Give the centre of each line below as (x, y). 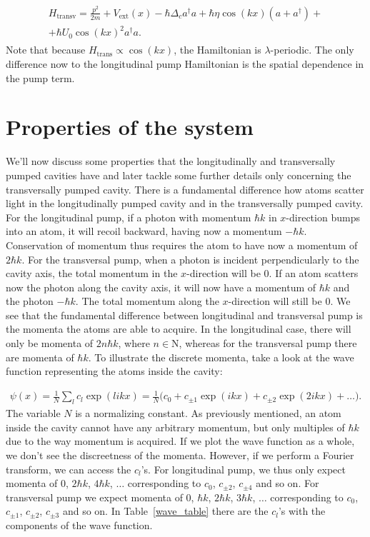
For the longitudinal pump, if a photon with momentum (129, 217)
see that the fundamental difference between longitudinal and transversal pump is (184, 315)
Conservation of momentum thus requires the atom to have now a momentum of (182, 245)
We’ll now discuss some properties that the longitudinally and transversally (171, 161)
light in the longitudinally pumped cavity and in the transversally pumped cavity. (185, 203)
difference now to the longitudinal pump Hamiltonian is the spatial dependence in (185, 64)
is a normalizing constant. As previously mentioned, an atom (208, 413)
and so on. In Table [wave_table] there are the (165, 511)
